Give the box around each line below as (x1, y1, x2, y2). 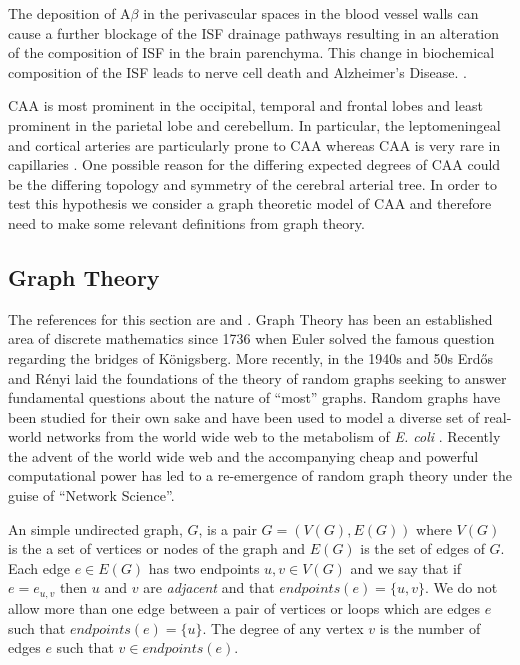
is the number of (379, 617, 481, 638)
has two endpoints (148, 557, 260, 578)
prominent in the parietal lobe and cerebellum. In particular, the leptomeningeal (8, 114, 501, 135)
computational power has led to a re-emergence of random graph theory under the (8, 465, 512, 486)
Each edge (8, 557, 71, 578)
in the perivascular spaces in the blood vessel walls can (143, 3, 479, 23)
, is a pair (198, 518, 257, 539)
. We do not (424, 577, 498, 598)
